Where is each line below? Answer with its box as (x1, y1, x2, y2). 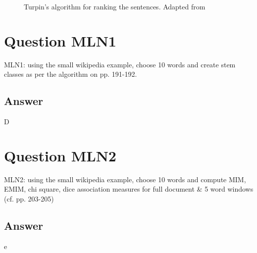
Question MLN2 (4, 145, 116, 165)
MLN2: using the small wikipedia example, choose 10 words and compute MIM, (4, 174, 246, 184)
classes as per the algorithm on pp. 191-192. (4, 69, 137, 79)
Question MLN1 (4, 30, 116, 51)
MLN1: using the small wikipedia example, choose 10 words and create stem (4, 59, 236, 69)
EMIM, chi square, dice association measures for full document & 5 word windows (4, 184, 254, 194)
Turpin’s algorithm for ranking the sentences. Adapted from (24, 1, 206, 11)
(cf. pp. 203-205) (4, 194, 54, 204)
